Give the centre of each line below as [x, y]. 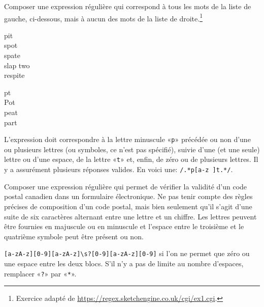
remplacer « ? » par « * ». [40, 273]
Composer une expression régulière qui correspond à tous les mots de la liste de [128, 6]
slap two [17, 65]
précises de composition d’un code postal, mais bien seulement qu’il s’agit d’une [128, 206]
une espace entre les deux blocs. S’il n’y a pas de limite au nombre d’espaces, [124, 263]
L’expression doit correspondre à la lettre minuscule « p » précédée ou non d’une [127, 139]
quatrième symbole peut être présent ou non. [74, 236]
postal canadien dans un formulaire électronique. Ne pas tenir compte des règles [128, 196]
